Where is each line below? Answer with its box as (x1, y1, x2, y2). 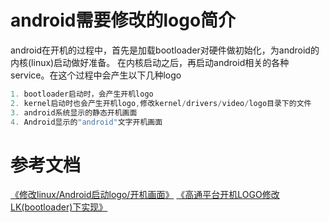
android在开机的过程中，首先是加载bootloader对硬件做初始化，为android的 (10, 44, 320, 56)
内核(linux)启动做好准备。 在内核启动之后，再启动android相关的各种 (10, 56, 290, 68)
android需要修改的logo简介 (10, 9, 237, 32)
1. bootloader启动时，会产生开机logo (10, 89, 154, 99)
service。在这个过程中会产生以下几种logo (10, 69, 182, 81)
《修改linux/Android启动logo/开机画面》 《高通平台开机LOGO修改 (10, 189, 280, 201)
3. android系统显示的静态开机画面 (10, 107, 138, 118)
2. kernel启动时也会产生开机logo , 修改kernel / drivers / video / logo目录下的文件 (10, 98, 312, 108)
